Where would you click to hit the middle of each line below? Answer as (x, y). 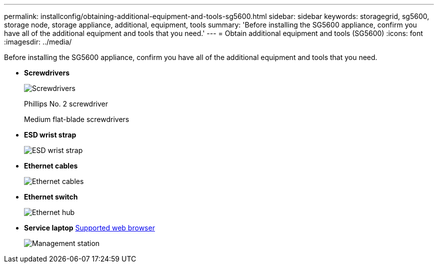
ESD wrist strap (50, 135)
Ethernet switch (51, 197)
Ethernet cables (51, 166)
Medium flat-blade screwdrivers (77, 119)
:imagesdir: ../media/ (38, 42)
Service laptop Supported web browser (89, 228)
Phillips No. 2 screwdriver (66, 104)
